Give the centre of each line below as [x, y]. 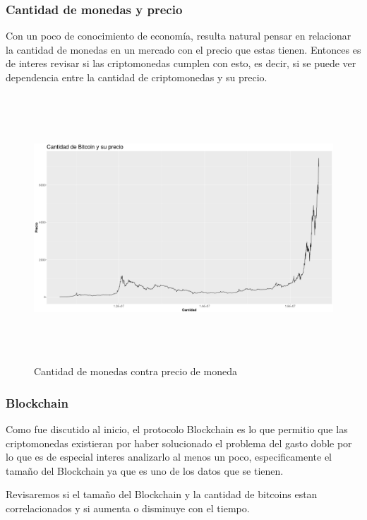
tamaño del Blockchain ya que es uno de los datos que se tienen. [145, 470]
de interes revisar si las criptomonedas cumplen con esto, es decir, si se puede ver [181, 63]
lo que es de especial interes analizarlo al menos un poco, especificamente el [169, 457]
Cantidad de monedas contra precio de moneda [136, 371]
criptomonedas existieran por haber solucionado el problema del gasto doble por [179, 443]
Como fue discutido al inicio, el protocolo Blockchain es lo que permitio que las [177, 429]
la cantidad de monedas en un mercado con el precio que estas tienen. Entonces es [183, 49]
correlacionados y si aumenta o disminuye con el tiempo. [128, 508]
